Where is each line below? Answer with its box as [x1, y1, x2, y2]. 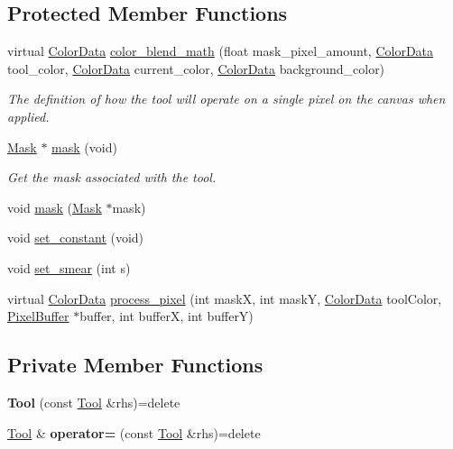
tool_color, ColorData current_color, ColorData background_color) [7, 59, 385, 78]
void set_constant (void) [7, 228, 144, 247]
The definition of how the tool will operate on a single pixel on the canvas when [7, 89, 446, 108]
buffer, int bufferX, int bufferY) [79, 307, 254, 325]
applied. [7, 106, 50, 125]
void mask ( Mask [7, 197, 102, 216]
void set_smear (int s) [7, 258, 131, 277]
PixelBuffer [7, 307, 69, 325]
